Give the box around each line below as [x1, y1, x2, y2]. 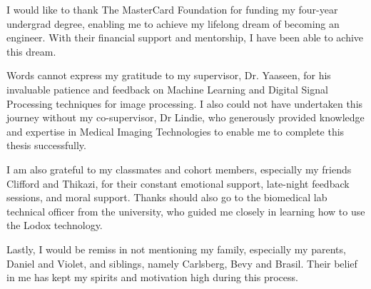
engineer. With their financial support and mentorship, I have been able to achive [6, 30, 364, 45]
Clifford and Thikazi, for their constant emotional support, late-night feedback [6, 176, 350, 191]
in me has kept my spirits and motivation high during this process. [6, 270, 298, 285]
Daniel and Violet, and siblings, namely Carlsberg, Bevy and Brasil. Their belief [6, 255, 357, 270]
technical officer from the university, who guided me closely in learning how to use [6, 203, 365, 218]
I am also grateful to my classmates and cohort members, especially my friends [6, 161, 352, 176]
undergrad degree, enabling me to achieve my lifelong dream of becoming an [6, 16, 340, 31]
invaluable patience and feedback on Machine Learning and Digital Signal [6, 81, 328, 96]
